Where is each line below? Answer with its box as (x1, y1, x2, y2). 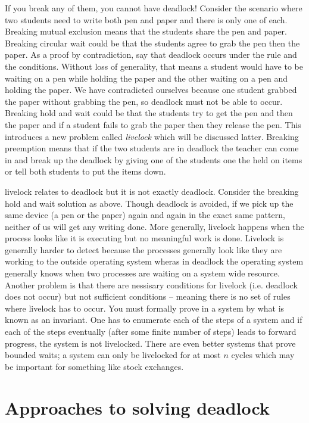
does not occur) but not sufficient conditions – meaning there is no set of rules (5, 290, 291, 303)
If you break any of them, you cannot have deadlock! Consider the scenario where (5, 2, 302, 14)
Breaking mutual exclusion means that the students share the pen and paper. (5, 25, 287, 38)
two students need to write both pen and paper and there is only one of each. (5, 13, 288, 26)
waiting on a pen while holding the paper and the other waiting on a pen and (5, 71, 288, 84)
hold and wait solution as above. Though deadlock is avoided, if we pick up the (5, 197, 294, 209)
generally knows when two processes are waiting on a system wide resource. (5, 267, 280, 279)
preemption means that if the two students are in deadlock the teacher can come (5, 142, 299, 154)
